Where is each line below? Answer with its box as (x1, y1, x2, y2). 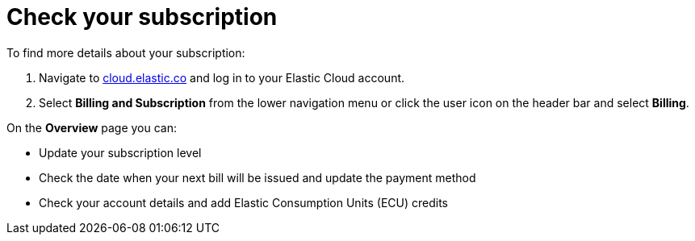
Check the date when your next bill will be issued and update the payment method (39, 170, 476, 185)
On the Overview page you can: (6, 120, 178, 135)
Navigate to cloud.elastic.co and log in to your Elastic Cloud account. (39, 70, 405, 85)
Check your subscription (6, 3, 278, 31)
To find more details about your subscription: (6, 45, 245, 60)
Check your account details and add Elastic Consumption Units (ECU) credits (39, 195, 449, 210)
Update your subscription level (39, 145, 202, 160)
